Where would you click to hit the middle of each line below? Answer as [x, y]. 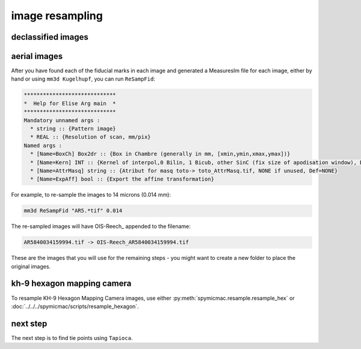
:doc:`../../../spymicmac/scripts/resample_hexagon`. [75, 306]
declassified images [50, 37]
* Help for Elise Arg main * [70, 103]
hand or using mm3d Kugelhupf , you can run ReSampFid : [83, 79]
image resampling [57, 16]
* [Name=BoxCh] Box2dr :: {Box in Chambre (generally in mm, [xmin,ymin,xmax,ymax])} [160, 154]
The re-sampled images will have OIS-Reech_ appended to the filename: [101, 226]
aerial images [37, 56]
